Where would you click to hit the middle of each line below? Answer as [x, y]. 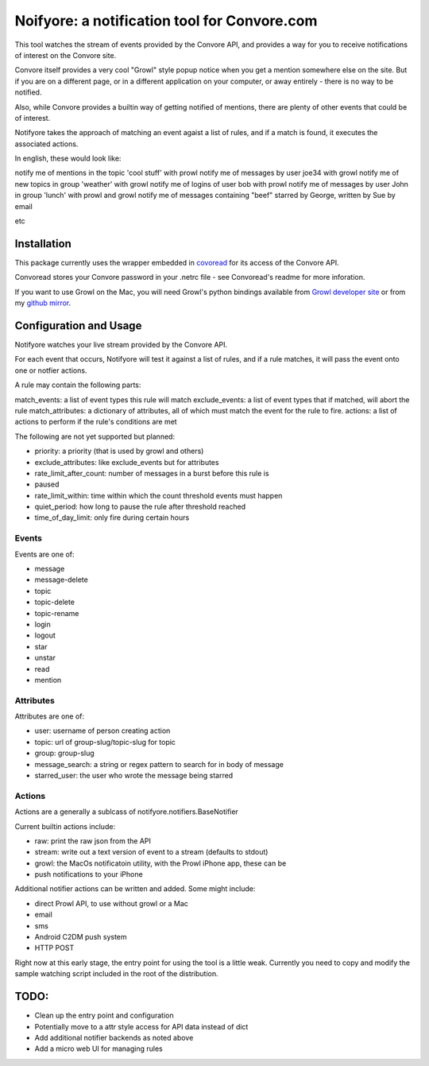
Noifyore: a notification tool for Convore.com [166, 21]
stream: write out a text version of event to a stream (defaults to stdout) [151, 852]
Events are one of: [44, 554]
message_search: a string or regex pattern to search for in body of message [159, 764]
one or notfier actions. [51, 370]
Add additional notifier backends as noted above [114, 1037]
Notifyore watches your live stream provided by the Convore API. [121, 345]
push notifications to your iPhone [89, 874]
